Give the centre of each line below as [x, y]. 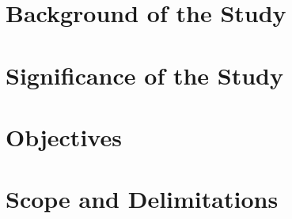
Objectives [64, 136]
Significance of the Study [145, 75]
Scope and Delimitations [142, 199]
